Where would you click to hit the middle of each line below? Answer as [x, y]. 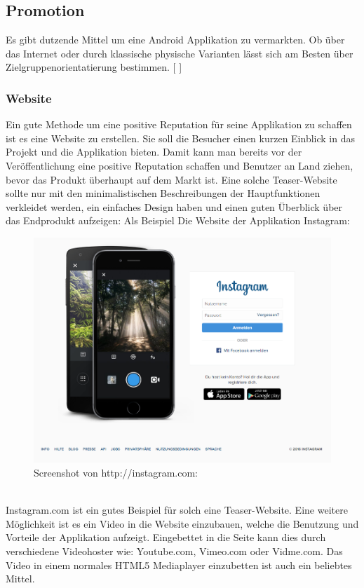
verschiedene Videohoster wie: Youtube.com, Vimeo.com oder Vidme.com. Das [174, 551]
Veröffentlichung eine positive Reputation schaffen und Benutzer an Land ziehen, [180, 165]
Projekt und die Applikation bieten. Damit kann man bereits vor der [154, 152]
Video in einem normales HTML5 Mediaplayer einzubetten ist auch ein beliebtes [179, 565]
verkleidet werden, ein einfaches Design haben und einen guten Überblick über [174, 206]
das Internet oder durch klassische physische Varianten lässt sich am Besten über [180, 53]
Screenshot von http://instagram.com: [116, 473]
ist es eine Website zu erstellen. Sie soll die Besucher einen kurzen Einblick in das [180, 138]
